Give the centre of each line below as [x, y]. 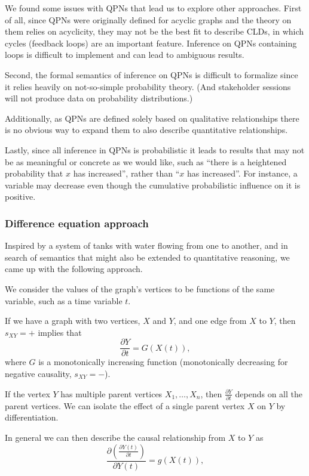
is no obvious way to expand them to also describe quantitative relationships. [146, 130]
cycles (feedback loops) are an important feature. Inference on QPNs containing [151, 43]
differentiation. [32, 417]
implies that [60, 332]
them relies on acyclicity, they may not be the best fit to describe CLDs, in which [154, 31]
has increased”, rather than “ [126, 173]
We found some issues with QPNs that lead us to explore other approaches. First [153, 8]
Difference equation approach [77, 223]
